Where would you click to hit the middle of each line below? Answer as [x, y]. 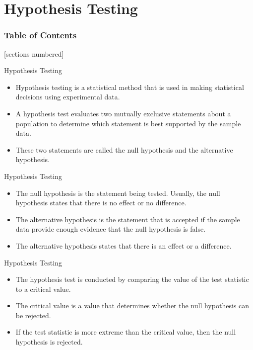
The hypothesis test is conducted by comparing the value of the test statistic [132, 279]
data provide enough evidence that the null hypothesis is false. [111, 229]
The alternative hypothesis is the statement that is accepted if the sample [128, 219]
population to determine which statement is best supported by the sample [128, 123]
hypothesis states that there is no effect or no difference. [101, 203]
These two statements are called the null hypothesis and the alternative [124, 149]
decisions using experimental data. [68, 97]
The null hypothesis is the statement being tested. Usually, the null [118, 193]
